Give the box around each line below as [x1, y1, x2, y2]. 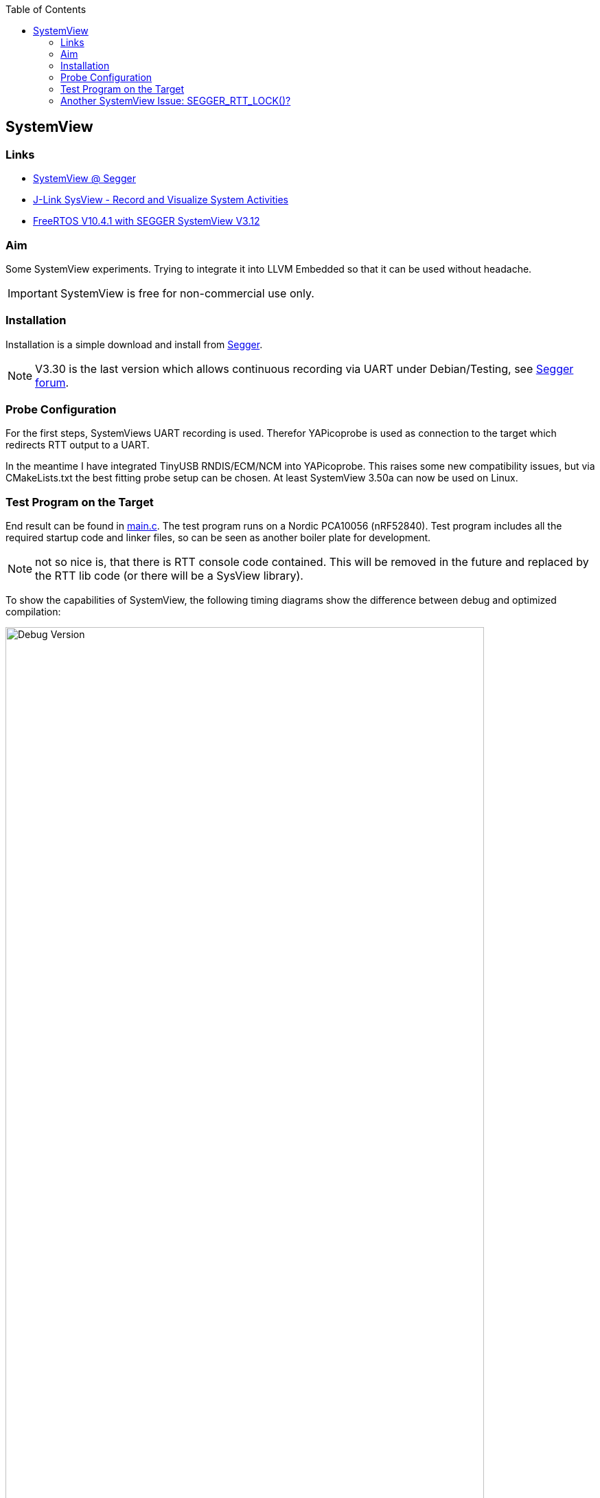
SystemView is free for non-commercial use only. [60, 286, 314, 300]
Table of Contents [5, 3, 86, 15]
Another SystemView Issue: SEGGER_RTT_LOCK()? [60, 95, 291, 106]
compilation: [5, 606, 61, 618]
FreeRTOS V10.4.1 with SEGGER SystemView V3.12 [33, 215, 260, 227]
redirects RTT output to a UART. [5, 439, 150, 451]
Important [8, 286, 58, 300]
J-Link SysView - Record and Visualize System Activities [33, 194, 288, 206]
